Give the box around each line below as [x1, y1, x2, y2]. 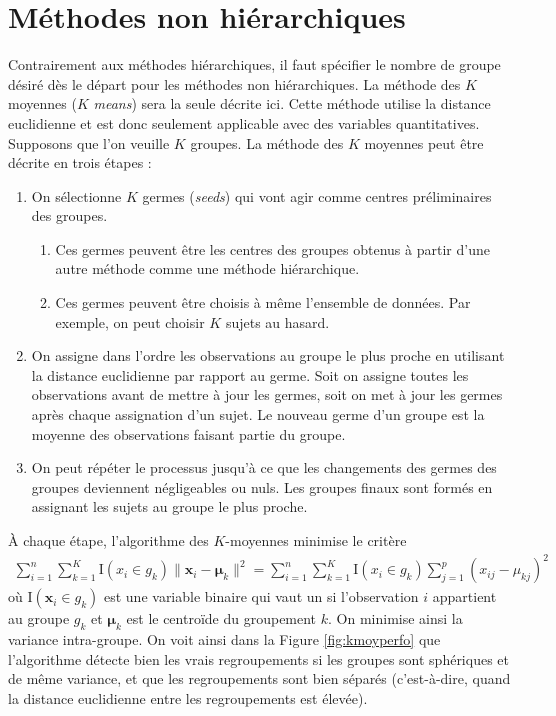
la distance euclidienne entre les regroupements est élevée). [8, 687, 368, 708]
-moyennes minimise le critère [225, 530, 407, 550]
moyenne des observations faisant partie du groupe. [31, 423, 346, 444]
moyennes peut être [364, 132, 484, 153]
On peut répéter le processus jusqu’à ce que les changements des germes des [31, 457, 497, 478]
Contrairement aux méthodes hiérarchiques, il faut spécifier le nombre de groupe [8, 54, 501, 75]
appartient [432, 586, 497, 607]
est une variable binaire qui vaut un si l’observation [103, 586, 419, 607]
